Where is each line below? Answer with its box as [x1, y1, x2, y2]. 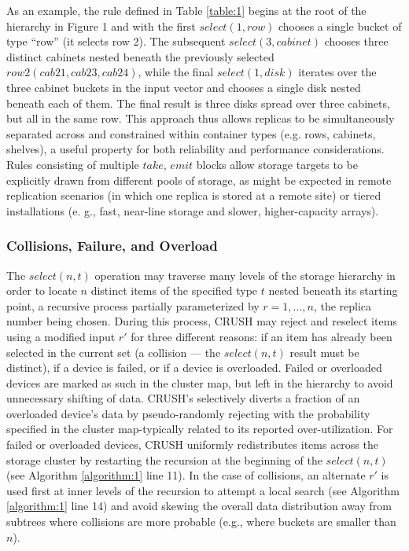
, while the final [138, 64, 214, 80]
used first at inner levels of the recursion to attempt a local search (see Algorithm [6, 482, 400, 498]
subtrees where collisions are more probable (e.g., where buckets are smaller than [6, 513, 396, 530]
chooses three [324, 33, 389, 50]
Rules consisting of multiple [6, 156, 139, 172]
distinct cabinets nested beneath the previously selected [6, 48, 275, 64]
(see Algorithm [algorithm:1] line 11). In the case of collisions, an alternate [6, 467, 366, 483]
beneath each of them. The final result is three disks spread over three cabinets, [6, 94, 390, 111]
